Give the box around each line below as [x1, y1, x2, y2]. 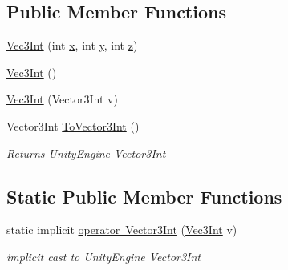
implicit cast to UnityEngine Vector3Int [6, 248, 201, 264]
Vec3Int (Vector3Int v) [6, 91, 118, 107]
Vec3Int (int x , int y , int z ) [6, 37, 138, 54]
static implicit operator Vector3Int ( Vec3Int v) [6, 221, 237, 238]
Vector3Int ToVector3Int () [6, 117, 140, 134]
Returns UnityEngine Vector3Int [6, 144, 166, 161]
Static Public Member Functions [6, 183, 282, 208]
